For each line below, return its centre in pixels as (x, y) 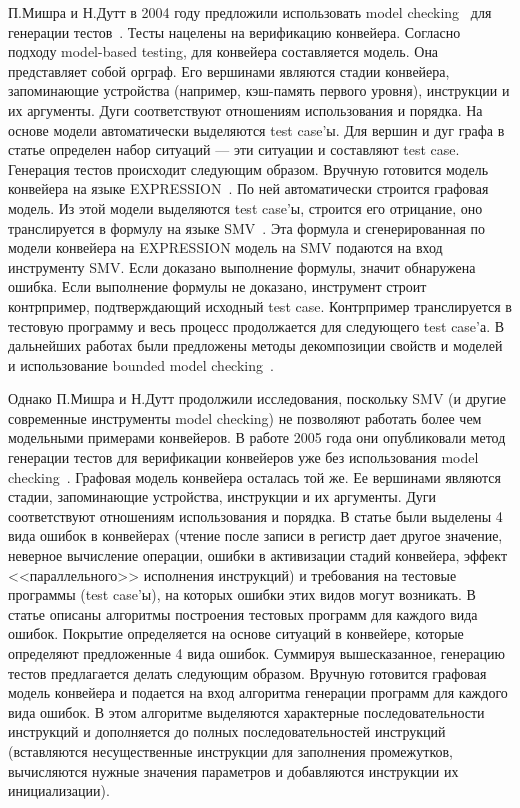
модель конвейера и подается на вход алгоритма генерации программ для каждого (258, 692)
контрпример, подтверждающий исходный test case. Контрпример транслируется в (260, 305)
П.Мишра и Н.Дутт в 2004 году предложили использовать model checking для (250, 12)
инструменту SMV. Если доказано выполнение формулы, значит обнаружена (242, 266)
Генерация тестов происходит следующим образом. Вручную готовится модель (248, 168)
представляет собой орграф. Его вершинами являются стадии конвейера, (229, 70)
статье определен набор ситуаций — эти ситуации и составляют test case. (234, 149)
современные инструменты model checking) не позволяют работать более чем (245, 417)
